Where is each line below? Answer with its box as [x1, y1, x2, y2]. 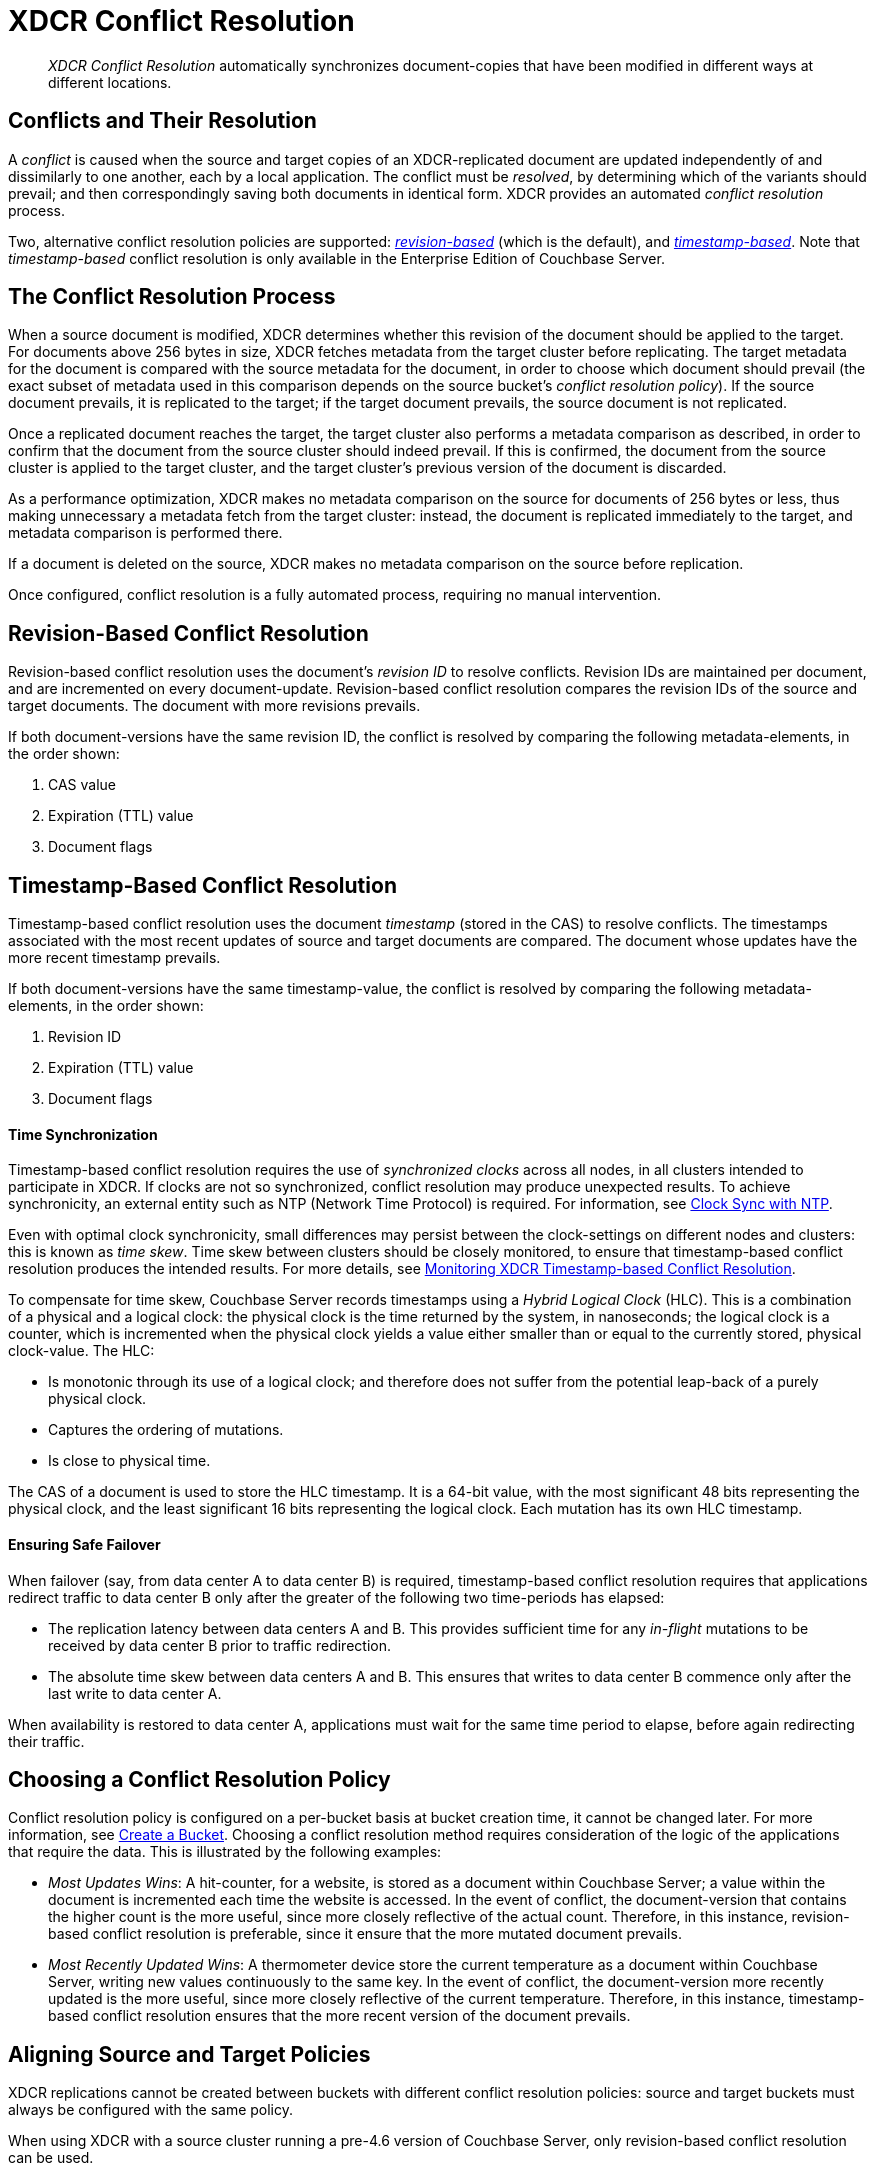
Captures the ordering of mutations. [48, 1421, 284, 1439]
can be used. [8, 2149, 94, 2167]
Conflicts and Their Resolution [8, 108, 317, 134]
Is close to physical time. [48, 1452, 211, 1470]
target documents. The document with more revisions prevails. [8, 697, 421, 715]
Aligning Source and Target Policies [8, 2041, 371, 2067]
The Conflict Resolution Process [8, 284, 336, 310]
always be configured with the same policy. [8, 2101, 294, 2119]
